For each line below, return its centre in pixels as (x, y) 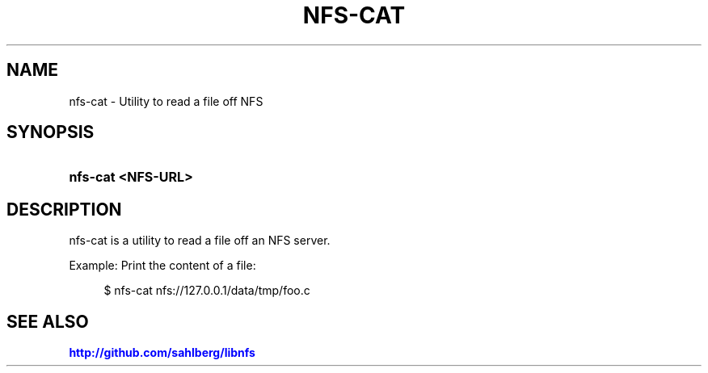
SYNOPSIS (51, 132)
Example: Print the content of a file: (162, 266)
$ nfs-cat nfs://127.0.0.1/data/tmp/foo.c (207, 291)
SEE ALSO (48, 321)
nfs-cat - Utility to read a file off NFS (166, 101)
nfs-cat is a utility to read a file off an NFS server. (200, 241)
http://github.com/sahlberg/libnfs (162, 353)
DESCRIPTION (64, 209)
